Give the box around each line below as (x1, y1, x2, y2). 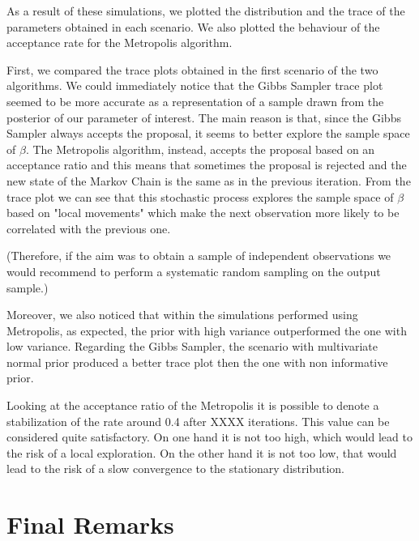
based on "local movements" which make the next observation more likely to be (6, 204, 400, 221)
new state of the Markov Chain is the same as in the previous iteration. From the (6, 172, 411, 189)
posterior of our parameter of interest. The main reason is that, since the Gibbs (6, 109, 401, 126)
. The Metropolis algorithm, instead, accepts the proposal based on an (25, 140, 375, 157)
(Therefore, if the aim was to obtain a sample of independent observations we (6, 247, 391, 264)
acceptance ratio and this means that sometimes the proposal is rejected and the (6, 156, 407, 173)
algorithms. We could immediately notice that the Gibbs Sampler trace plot (6, 77, 383, 94)
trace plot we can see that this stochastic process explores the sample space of (6, 188, 394, 205)
